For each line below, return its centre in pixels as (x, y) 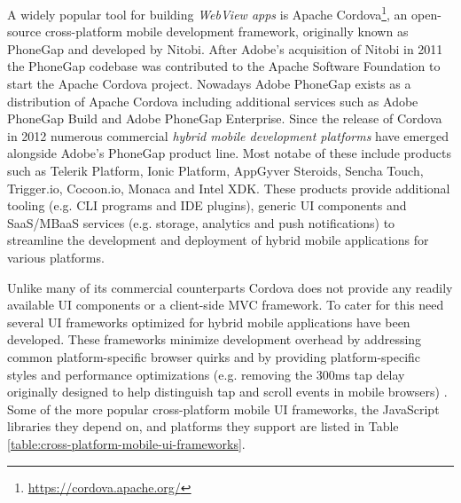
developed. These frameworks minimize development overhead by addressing (215, 339)
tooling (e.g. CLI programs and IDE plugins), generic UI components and (207, 205)
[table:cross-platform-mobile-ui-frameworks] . (126, 443)
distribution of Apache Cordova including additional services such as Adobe (213, 101)
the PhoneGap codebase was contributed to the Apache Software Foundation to (224, 66)
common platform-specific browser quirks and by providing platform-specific (214, 356)
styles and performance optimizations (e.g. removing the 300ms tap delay (206, 374)
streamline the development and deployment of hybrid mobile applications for (218, 240)
